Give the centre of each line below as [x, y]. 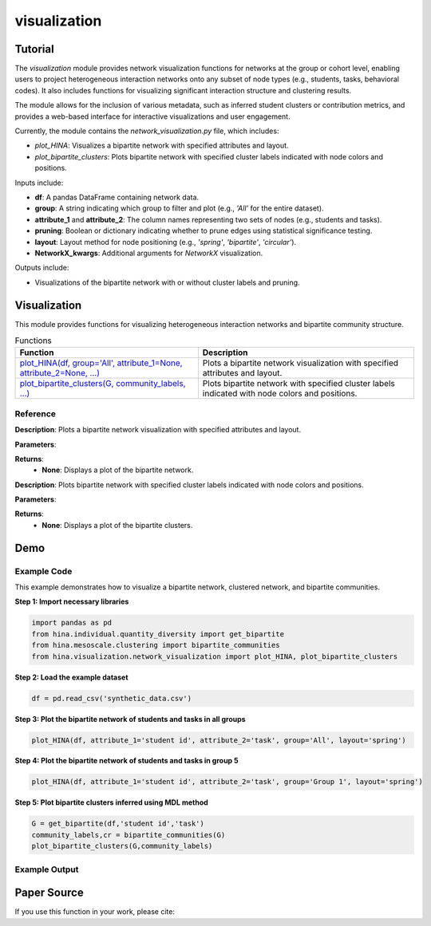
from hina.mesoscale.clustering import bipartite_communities [156, 645]
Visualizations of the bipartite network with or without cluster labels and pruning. [167, 282]
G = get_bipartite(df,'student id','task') [118, 824]
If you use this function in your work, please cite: [95, 912]
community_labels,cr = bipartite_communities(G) [129, 835]
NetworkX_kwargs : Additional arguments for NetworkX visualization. [149, 253]
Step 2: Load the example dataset [71, 677]
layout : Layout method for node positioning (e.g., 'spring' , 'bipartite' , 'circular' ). [166, 242]
